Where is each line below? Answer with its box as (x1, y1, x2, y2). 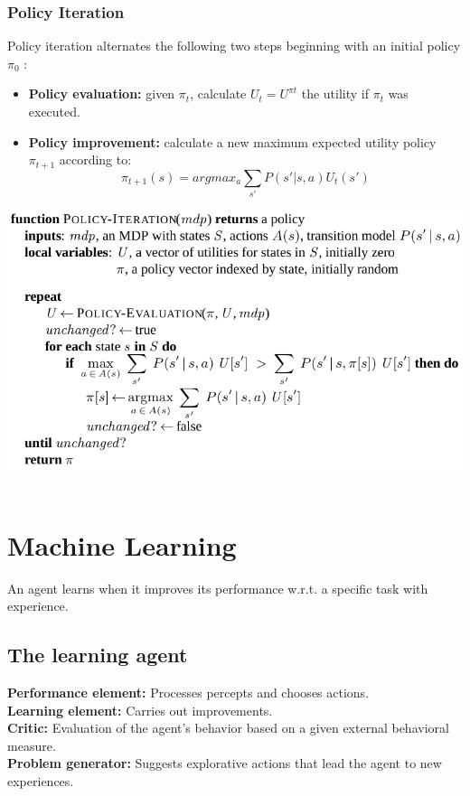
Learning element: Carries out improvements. (7, 700, 273, 719)
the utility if (301, 84, 370, 103)
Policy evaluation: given (28, 84, 175, 103)
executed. (28, 102, 80, 120)
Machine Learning (7, 526, 237, 563)
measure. (7, 735, 56, 754)
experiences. (7, 771, 74, 790)
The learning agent (7, 641, 188, 669)
